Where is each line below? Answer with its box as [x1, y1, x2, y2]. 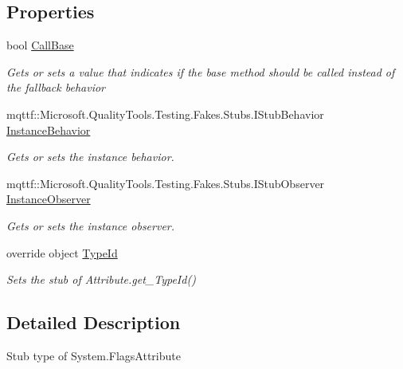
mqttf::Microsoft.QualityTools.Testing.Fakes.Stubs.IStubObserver [6, 175, 325, 191]
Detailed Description [6, 310, 181, 335]
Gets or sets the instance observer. [6, 217, 175, 234]
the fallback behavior [6, 79, 105, 96]
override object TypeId [6, 244, 118, 261]
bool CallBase [6, 37, 74, 53]
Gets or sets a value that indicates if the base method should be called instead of [6, 63, 395, 80]
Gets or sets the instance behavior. [6, 148, 174, 165]
